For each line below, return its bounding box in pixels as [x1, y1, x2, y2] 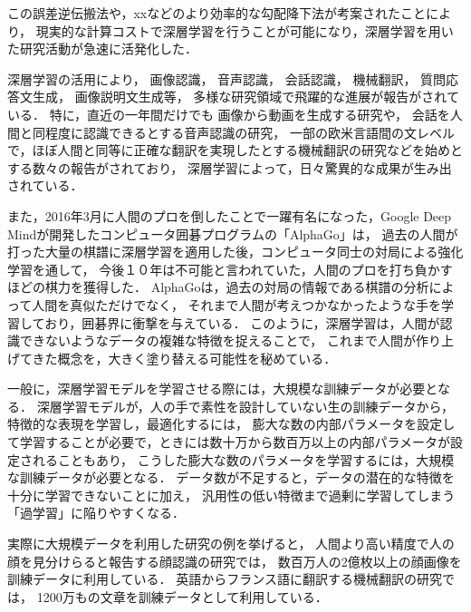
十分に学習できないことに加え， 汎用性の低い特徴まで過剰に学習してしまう [7, 485, 456, 504]
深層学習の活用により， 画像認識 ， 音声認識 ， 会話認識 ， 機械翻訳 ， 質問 [7, 69, 447, 88]
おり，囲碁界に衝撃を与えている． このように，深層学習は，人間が [44, 313, 440, 332]
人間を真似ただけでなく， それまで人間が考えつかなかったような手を [32, 295, 442, 314]
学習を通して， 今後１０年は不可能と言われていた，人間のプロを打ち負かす [7, 259, 453, 278]
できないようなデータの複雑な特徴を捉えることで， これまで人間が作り [19, 331, 441, 350]
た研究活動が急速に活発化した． [7, 39, 197, 58]
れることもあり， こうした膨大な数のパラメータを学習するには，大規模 [32, 450, 455, 469]
